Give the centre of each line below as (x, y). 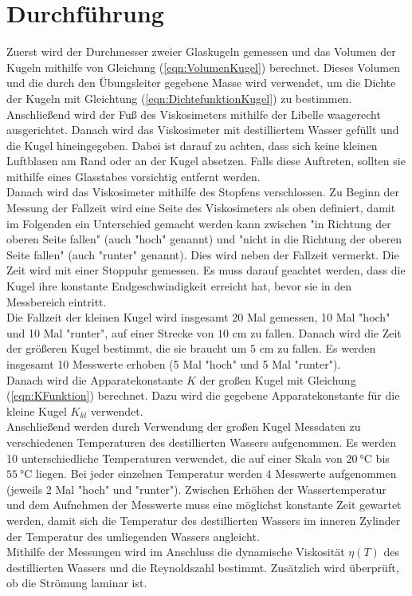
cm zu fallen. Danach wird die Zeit (317, 332)
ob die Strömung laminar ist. (77, 583)
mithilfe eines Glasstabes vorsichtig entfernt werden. (133, 176)
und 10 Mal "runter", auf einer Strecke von (110, 332)
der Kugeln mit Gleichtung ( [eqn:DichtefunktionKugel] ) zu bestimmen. (179, 98)
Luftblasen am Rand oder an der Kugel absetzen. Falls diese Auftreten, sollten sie (206, 161)
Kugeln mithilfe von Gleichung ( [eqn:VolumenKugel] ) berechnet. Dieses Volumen (204, 67)
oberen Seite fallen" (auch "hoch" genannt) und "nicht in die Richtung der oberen (204, 239)
